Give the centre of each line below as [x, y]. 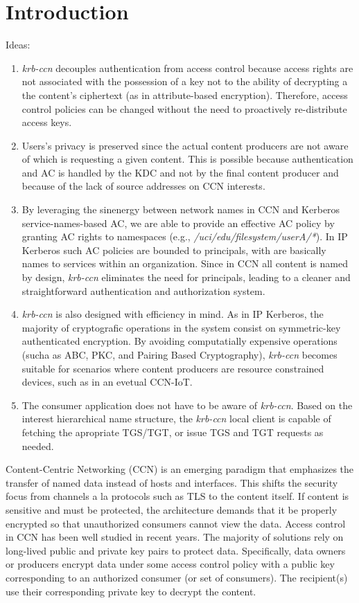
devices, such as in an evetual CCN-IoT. [107, 382]
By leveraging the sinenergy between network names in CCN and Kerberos [181, 209]
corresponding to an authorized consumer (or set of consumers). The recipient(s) [177, 577]
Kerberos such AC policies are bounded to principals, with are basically [174, 250]
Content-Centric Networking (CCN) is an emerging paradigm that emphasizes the [180, 469]
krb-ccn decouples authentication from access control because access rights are [187, 67]
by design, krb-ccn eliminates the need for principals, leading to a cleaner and [186, 277]
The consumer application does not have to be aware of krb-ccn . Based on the [187, 405]
